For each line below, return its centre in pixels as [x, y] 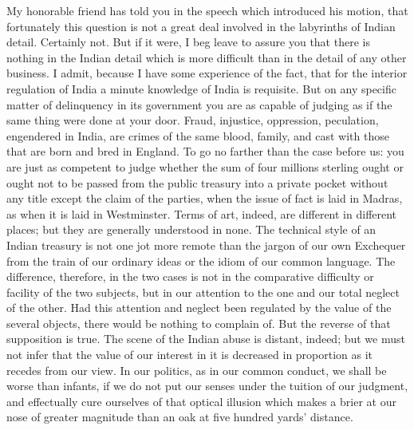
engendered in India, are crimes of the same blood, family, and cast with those [198, 135]
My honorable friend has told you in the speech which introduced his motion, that [207, 10]
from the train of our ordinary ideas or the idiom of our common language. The [201, 260]
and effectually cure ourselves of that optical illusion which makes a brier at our [201, 401]
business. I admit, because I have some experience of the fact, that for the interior [207, 73]
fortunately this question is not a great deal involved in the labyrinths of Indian [201, 26]
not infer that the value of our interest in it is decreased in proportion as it [190, 355]
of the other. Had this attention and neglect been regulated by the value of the [199, 308]
